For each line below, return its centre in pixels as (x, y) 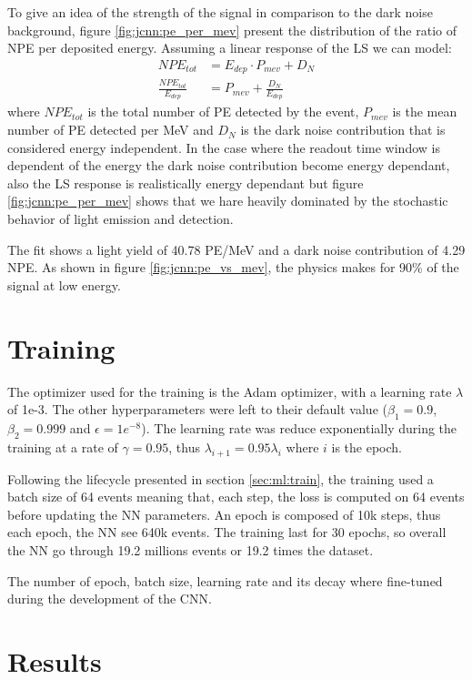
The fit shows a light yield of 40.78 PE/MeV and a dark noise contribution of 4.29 (236, 249)
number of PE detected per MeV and (110, 130)
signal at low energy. (64, 284)
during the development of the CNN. (110, 599)
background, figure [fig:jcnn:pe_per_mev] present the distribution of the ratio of (232, 30)
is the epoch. (367, 447)
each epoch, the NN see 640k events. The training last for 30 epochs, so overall (227, 532)
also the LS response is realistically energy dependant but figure (186, 183)
